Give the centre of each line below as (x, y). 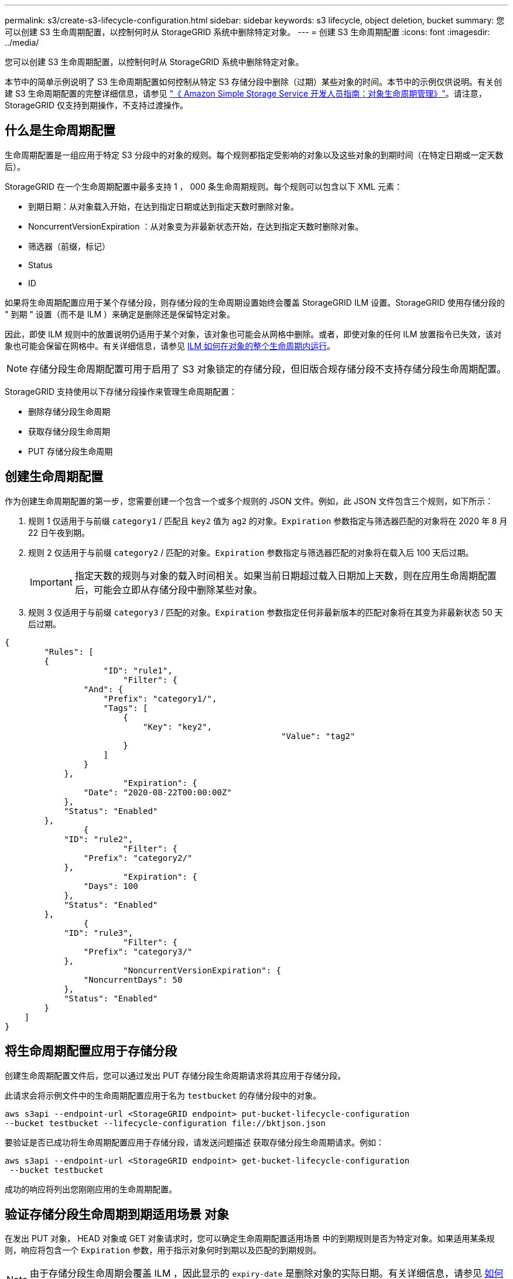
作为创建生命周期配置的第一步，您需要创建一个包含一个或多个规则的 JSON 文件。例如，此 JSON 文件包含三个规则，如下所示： (249, 501)
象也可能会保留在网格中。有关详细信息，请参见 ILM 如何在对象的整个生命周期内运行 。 (170, 346)
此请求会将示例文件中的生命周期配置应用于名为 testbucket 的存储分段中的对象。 (163, 1095)
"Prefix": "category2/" (138, 858)
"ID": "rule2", (99, 839)
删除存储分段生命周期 (69, 411)
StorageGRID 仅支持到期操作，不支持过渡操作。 (96, 105)
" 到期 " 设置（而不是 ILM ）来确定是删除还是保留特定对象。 (120, 314)
